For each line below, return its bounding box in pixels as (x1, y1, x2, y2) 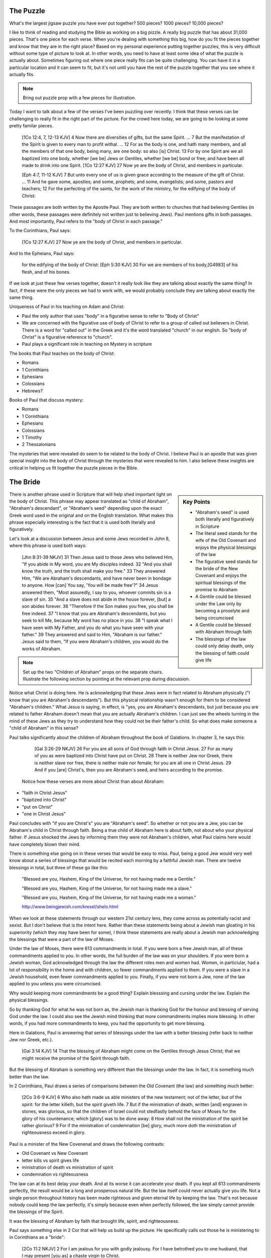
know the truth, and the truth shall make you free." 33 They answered (22, 568, 166, 574)
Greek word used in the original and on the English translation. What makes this (9, 512, 174, 518)
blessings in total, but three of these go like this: (9, 864, 109, 871)
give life (195, 657, 212, 663)
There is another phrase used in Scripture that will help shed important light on (9, 491, 172, 497)
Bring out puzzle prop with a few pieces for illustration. (23, 95, 136, 101)
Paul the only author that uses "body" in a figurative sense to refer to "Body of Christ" (22, 312, 199, 319)
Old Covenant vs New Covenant (22, 1150, 88, 1156)
